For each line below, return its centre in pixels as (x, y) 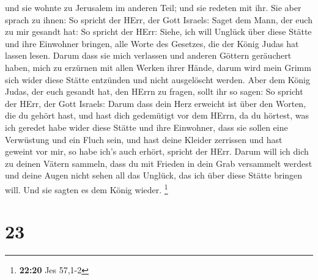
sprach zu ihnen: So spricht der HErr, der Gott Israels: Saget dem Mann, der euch (159, 19)
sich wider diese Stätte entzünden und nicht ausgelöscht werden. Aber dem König (157, 79)
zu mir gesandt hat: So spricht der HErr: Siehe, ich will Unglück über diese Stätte (158, 31)
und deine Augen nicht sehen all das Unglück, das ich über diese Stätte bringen (154, 175)
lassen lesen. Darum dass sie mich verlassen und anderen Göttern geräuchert (148, 55)
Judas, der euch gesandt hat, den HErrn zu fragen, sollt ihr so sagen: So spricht (154, 91)
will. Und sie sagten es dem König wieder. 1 (87, 188)
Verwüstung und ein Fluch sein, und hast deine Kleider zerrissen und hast (144, 139)
